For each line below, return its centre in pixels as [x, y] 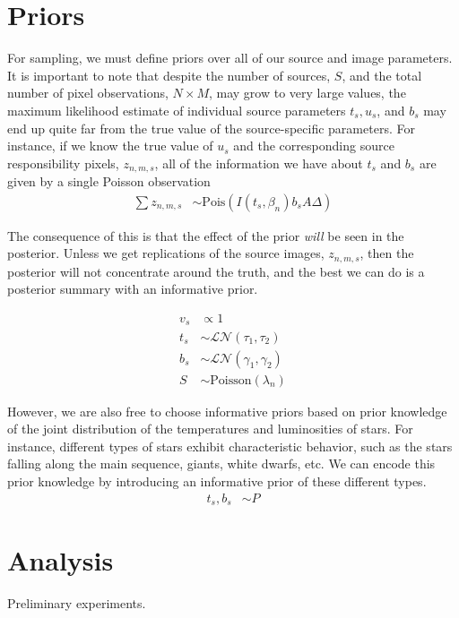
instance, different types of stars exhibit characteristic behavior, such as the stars [230, 446]
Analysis [61, 560]
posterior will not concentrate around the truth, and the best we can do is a [216, 271]
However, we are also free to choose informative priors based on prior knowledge [227, 411]
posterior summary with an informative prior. [133, 289]
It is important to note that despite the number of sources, [169, 75]
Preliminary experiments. [77, 603]
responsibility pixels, [63, 163]
